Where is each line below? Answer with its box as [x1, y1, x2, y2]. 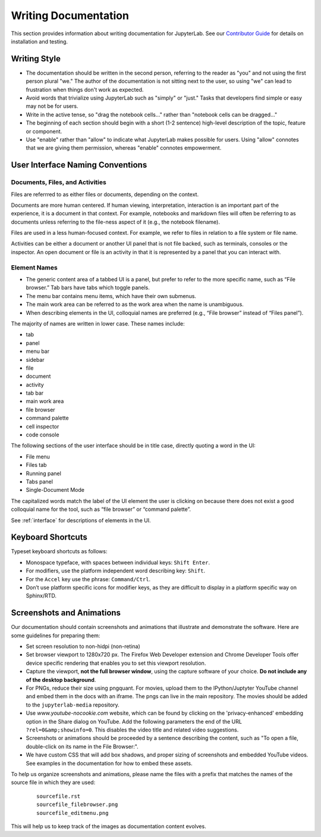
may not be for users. [26, 103, 78, 110]
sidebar [26, 356, 45, 363]
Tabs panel [26, 478, 53, 485]
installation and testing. [11, 38, 68, 45]
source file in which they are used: [11, 779, 96, 786]
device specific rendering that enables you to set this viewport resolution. [26, 659, 206, 666]
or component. [26, 128, 62, 135]
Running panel [26, 470, 62, 477]
